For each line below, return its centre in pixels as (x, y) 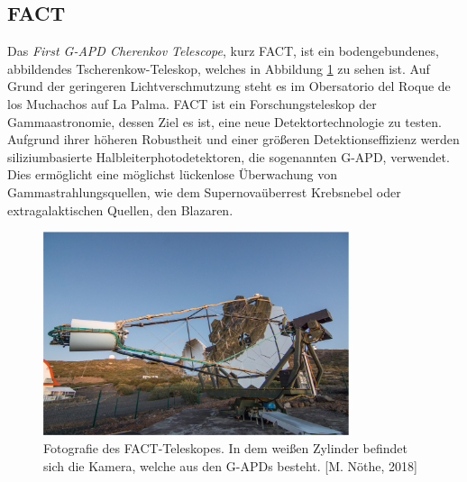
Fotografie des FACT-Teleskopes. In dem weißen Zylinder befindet (225, 447)
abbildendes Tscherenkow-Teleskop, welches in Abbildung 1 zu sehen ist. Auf (219, 68)
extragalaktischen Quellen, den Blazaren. (120, 209)
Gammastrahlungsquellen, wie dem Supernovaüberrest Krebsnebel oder (204, 191)
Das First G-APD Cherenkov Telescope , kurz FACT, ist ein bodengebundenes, (223, 51)
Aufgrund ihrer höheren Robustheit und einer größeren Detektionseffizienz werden (233, 139)
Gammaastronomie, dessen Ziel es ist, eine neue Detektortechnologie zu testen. (224, 121)
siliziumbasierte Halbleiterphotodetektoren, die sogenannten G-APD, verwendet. (229, 156)
